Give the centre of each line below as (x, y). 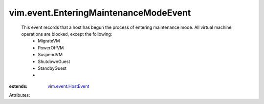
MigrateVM (49, 41)
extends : (18, 86)
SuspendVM (50, 55)
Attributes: (20, 95)
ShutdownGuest (54, 62)
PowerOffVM (51, 48)
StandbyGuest (52, 68)
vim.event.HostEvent (68, 86)
